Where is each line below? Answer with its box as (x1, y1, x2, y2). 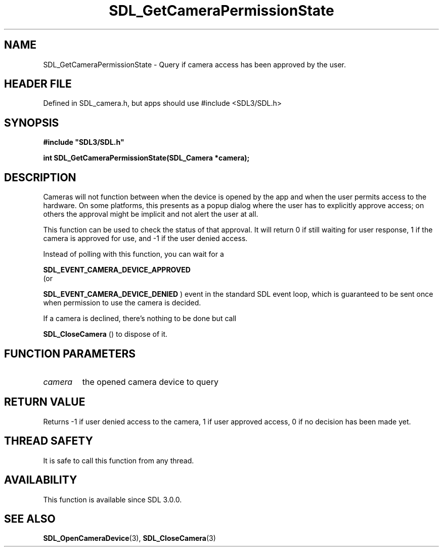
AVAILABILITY (4, 474, 77, 487)
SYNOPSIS (4, 116, 59, 129)
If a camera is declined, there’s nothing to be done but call (43, 314, 237, 323)
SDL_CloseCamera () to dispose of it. (43, 330, 168, 339)
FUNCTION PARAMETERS (4, 347, 136, 360)
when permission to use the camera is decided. (43, 298, 201, 307)
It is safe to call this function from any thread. (43, 456, 194, 465)
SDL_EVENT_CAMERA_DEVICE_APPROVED (43, 265, 191, 274)
